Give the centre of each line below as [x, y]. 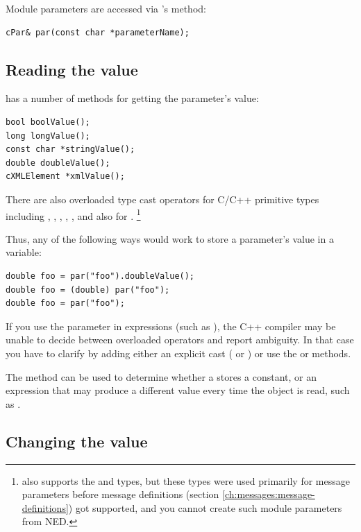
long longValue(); [48, 136]
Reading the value [72, 69]
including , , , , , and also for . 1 [73, 214]
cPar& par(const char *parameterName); [98, 32]
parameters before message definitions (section [120, 494]
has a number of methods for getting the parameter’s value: [132, 98]
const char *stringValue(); [70, 149]
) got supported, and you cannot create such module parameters [205, 507]
